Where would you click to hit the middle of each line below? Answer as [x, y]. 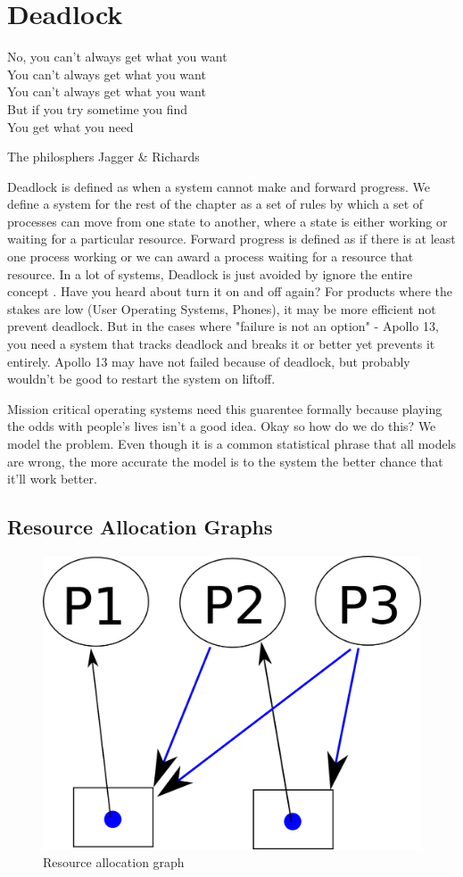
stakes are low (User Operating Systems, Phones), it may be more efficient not [222, 308]
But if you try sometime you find [98, 108]
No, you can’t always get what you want [117, 57]
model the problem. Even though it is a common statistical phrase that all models [232, 443]
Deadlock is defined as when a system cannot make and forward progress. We [219, 186]
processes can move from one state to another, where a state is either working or [227, 221]
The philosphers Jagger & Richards [103, 157]
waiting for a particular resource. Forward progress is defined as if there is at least [231, 239]
